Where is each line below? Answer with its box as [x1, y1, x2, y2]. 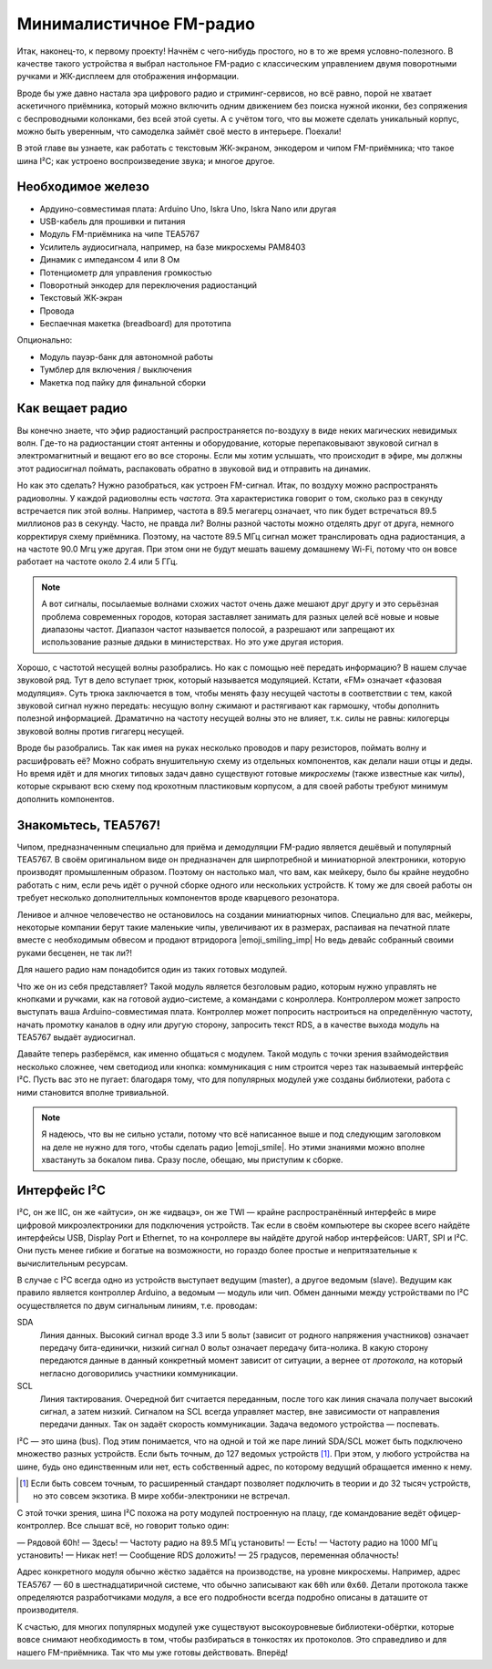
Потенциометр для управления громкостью [39, 267, 213, 278]
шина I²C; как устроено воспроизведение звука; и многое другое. [16, 155, 275, 166]
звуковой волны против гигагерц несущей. [16, 726, 185, 737]
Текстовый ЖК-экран [39, 293, 123, 304]
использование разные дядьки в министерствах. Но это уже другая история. [41, 636, 344, 647]
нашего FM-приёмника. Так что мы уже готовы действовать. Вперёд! [16, 1646, 289, 1658]
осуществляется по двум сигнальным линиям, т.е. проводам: [16, 1300, 258, 1311]
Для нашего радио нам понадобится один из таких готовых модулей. [16, 964, 288, 975]
